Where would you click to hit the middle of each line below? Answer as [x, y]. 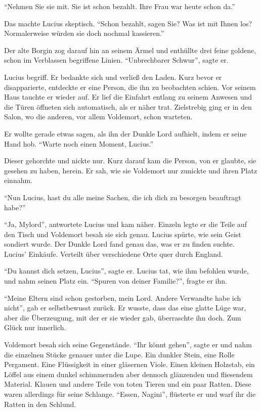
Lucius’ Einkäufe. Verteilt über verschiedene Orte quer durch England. [114, 254]
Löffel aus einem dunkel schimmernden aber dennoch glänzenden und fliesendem [128, 374]
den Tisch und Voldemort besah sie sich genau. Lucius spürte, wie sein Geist [123, 234]
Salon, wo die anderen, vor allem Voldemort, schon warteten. [98, 117]
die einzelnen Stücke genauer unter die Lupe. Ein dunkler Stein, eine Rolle [119, 354]
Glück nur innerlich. [35, 327]
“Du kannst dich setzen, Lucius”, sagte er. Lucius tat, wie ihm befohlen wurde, [126, 271]
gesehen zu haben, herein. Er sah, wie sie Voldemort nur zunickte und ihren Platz [131, 170]
